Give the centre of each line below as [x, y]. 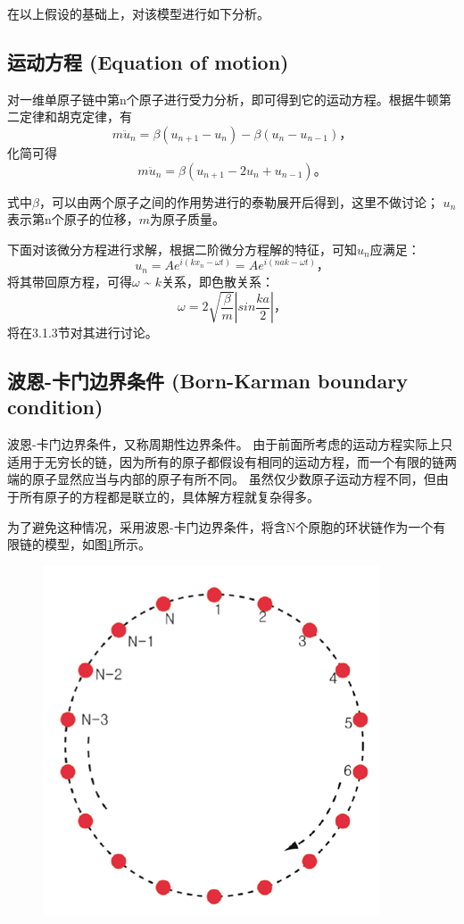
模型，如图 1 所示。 [97, 544]
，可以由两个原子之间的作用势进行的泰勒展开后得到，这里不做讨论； [239, 201]
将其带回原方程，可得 [70, 281]
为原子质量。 [188, 219]
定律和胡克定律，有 [75, 117]
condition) [55, 407]
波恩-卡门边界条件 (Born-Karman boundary [207, 381]
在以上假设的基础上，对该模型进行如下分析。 [138, 13]
